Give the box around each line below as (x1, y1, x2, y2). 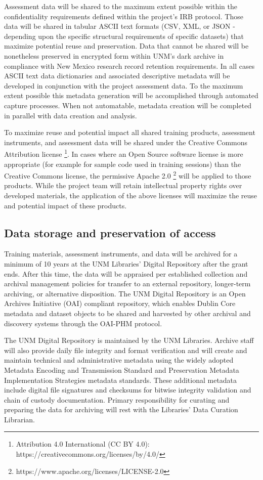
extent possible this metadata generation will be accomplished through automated (4, 90, 258, 101)
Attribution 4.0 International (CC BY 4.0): (16, 439, 150, 449)
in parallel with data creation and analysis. (4, 110, 137, 120)
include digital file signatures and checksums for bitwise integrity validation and (4, 384, 251, 395)
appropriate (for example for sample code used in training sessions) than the (4, 158, 241, 169)
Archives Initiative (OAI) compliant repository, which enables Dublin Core (4, 298, 236, 309)
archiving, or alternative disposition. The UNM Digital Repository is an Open (4, 288, 246, 298)
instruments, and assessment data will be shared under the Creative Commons (4, 137, 248, 147)
